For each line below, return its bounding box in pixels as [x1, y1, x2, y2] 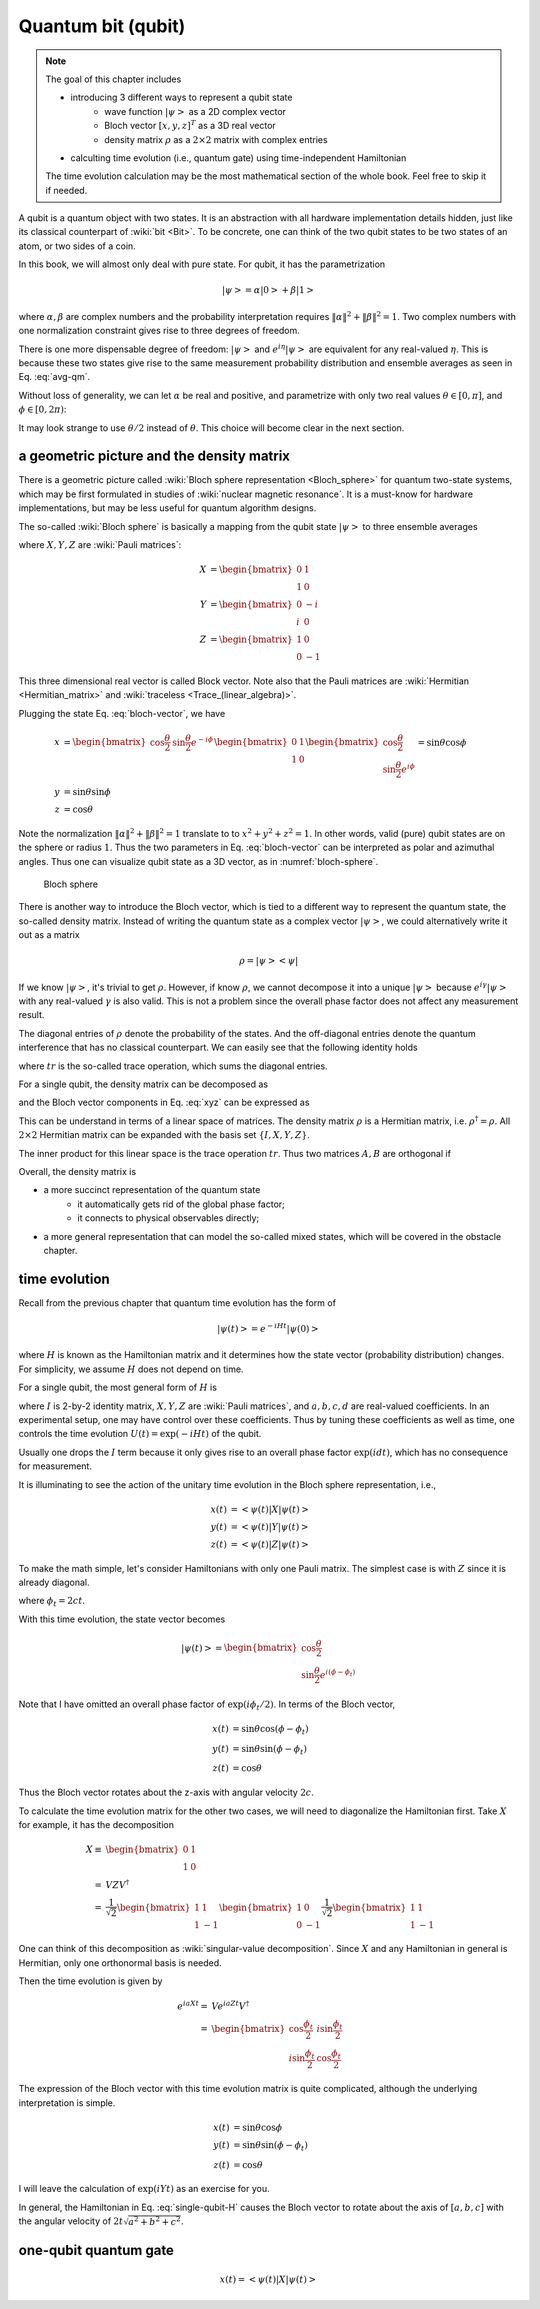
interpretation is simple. [18, 2096, 116, 2109]
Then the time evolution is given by [18, 1975, 163, 1987]
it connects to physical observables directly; [77, 1212, 260, 1224]
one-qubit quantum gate [18, 2241, 175, 2259]
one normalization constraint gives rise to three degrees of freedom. [18, 325, 300, 337]
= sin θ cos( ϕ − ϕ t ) [231, 1723, 309, 1737]
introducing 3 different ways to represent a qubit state [70, 91, 293, 104]
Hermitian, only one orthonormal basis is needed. [18, 1956, 222, 1969]
